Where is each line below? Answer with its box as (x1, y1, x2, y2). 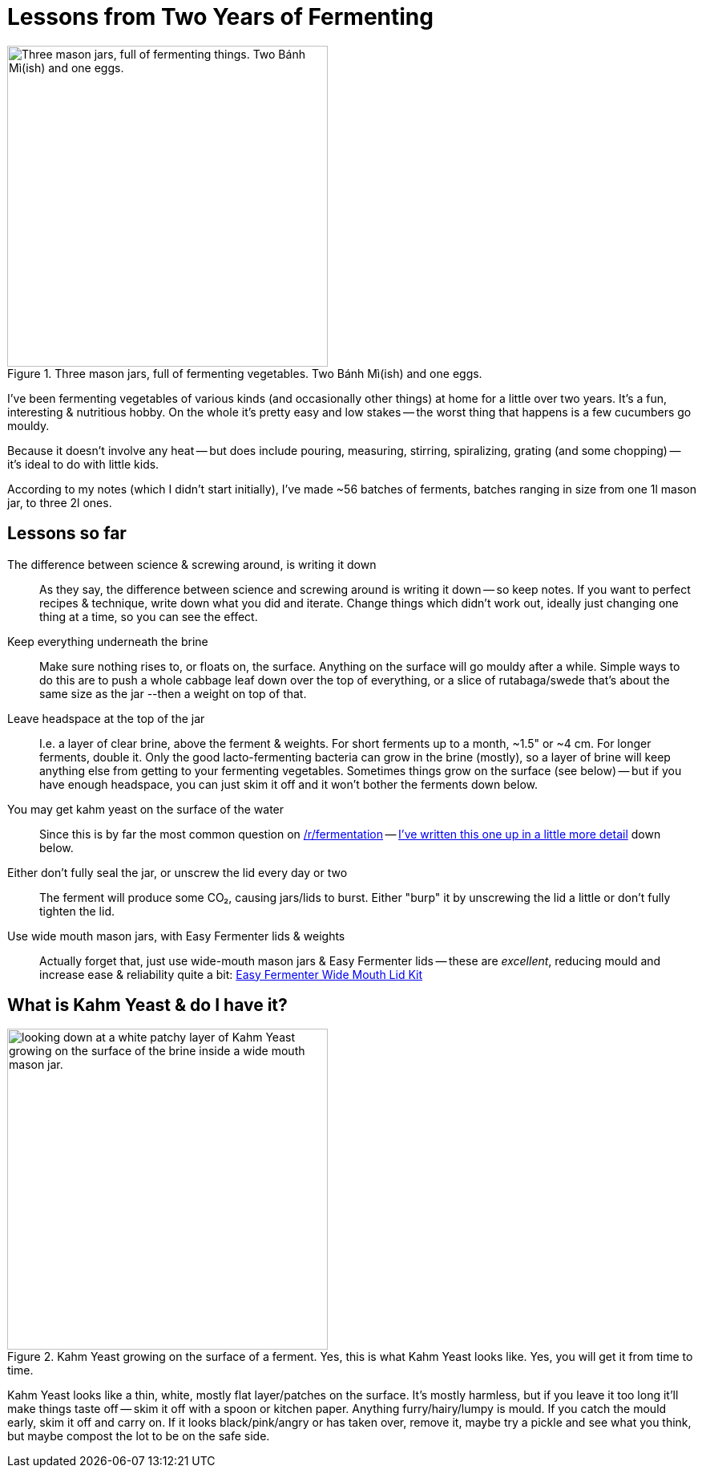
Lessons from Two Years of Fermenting (7, 3, 434, 30)
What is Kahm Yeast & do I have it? (7, 995, 288, 1016)
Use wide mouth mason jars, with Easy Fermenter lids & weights (7, 928, 345, 943)
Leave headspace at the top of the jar (7, 711, 205, 725)
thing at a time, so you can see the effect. (39, 609, 258, 623)
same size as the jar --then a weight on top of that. (39, 686, 307, 700)
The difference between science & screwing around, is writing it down (7, 557, 377, 571)
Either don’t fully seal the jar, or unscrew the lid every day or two (7, 865, 348, 879)
